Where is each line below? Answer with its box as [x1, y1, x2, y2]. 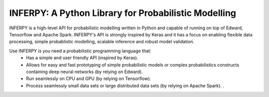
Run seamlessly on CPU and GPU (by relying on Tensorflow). [26, 76, 151, 82]
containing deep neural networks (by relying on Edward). [26, 69, 143, 75]
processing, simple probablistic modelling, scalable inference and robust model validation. [9, 39, 194, 45]
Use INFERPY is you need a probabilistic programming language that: [9, 48, 151, 54]
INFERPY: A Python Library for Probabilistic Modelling [9, 7, 237, 18]
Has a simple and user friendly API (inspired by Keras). [26, 55, 138, 61]
